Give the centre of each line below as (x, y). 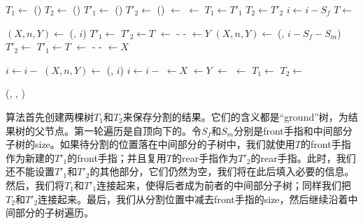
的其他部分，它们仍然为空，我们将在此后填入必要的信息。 (222, 171)
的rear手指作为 (205, 157)
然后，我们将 (35, 185)
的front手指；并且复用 (117, 157)
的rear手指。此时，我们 (303, 157)
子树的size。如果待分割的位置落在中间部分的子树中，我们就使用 (150, 144)
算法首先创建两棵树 (50, 116)
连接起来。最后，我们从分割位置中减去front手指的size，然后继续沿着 (193, 199)
